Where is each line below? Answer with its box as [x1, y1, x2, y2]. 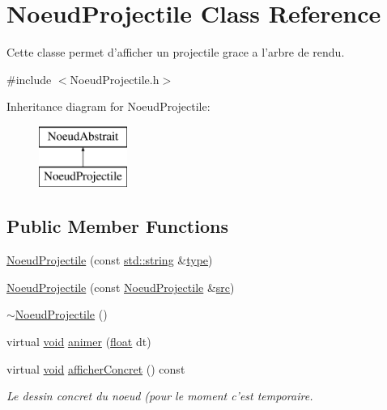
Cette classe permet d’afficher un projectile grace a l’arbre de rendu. [6, 44, 345, 61]
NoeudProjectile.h [70, 70, 159, 87]
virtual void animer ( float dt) [6, 333, 151, 350]
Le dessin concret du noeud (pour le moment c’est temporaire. [6, 387, 313, 404]
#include [6, 70, 52, 87]
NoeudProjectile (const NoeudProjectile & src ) [6, 278, 235, 295]
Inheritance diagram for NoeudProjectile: [6, 98, 211, 115]
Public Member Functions [6, 213, 228, 239]
